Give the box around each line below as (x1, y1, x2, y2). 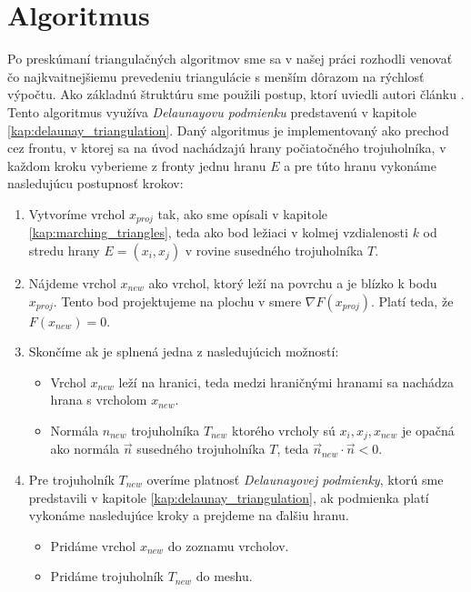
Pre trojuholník (28, 469, 115, 488)
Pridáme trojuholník (50, 567, 164, 586)
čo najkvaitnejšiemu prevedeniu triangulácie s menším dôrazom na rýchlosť (7, 66, 425, 85)
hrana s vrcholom (50, 390, 147, 409)
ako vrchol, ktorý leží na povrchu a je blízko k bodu (148, 273, 437, 292)
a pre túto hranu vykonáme (284, 156, 436, 175)
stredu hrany (28, 240, 100, 259)
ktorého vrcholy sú (232, 420, 336, 439)
